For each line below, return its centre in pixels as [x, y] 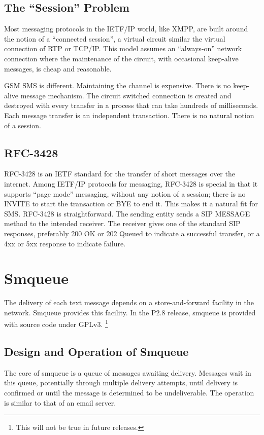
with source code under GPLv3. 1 [56, 323]
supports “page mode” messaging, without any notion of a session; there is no [125, 193]
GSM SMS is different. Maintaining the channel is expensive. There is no [118, 85]
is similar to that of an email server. [60, 402]
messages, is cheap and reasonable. [58, 68]
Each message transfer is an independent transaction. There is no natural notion [129, 115]
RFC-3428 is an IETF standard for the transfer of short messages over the [120, 174]
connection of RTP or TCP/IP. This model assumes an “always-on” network [123, 48]
